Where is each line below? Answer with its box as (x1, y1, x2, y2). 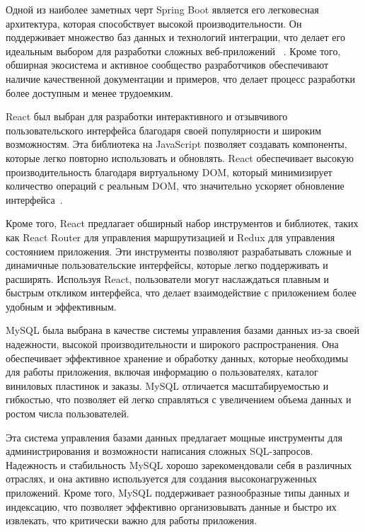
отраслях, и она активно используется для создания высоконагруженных (6, 471, 318, 486)
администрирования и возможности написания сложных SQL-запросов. (6, 444, 313, 458)
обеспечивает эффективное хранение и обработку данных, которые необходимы (6, 350, 349, 365)
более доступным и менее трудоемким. (6, 85, 173, 100)
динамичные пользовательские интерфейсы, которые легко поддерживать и (6, 258, 328, 272)
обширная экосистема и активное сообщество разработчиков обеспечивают (6, 57, 329, 72)
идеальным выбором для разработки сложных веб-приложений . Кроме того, (6, 43, 341, 58)
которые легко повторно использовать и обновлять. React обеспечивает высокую (6, 150, 354, 165)
